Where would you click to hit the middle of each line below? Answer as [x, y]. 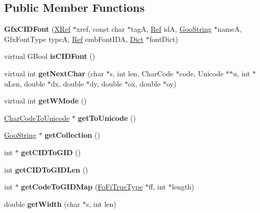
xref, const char [101, 29]
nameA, [230, 29]
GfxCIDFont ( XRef [37, 29]
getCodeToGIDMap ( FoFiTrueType [82, 187]
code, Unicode [201, 73]
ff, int [157, 187]
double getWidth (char [42, 204]
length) [183, 187]
